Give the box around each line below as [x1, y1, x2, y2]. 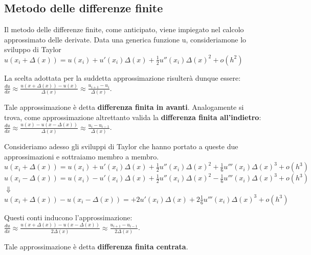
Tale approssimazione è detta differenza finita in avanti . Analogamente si [4, 102, 244, 112]
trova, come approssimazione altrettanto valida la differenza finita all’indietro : [4, 111, 261, 122]
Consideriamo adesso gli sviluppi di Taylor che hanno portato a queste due [4, 141, 238, 152]
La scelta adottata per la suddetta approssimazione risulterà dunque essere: [4, 72, 241, 83]
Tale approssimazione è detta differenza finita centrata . [4, 241, 188, 252]
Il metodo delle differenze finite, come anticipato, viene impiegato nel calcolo [4, 24, 244, 35]
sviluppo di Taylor [4, 44, 61, 55]
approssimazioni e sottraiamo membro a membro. [4, 151, 159, 161]
